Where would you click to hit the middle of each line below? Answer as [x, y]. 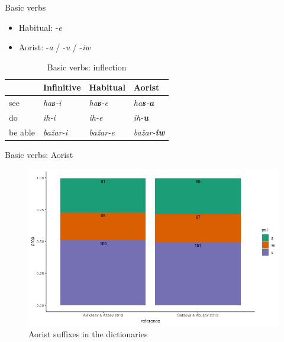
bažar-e [102, 132]
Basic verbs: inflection [87, 67]
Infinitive [62, 87]
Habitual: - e [40, 27]
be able [22, 132]
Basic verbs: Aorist [39, 154]
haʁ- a [144, 103]
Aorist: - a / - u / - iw [54, 47]
